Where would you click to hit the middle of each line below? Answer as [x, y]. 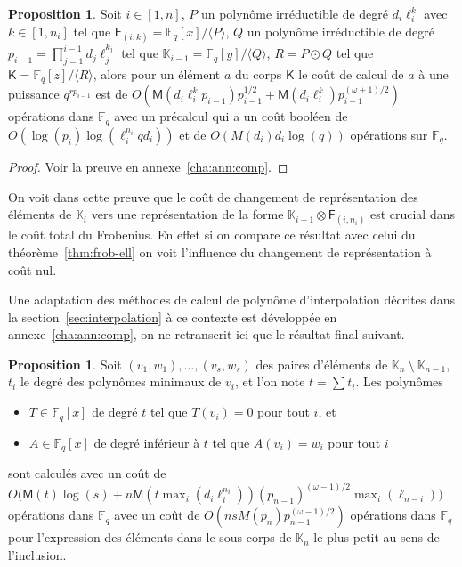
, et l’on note [270, 381]
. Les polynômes [399, 381]
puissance [34, 94]
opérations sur [389, 134]
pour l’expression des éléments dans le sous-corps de [150, 537]
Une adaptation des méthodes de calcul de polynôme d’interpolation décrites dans [232, 300]
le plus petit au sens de [377, 537]
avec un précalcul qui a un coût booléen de [231, 116]
